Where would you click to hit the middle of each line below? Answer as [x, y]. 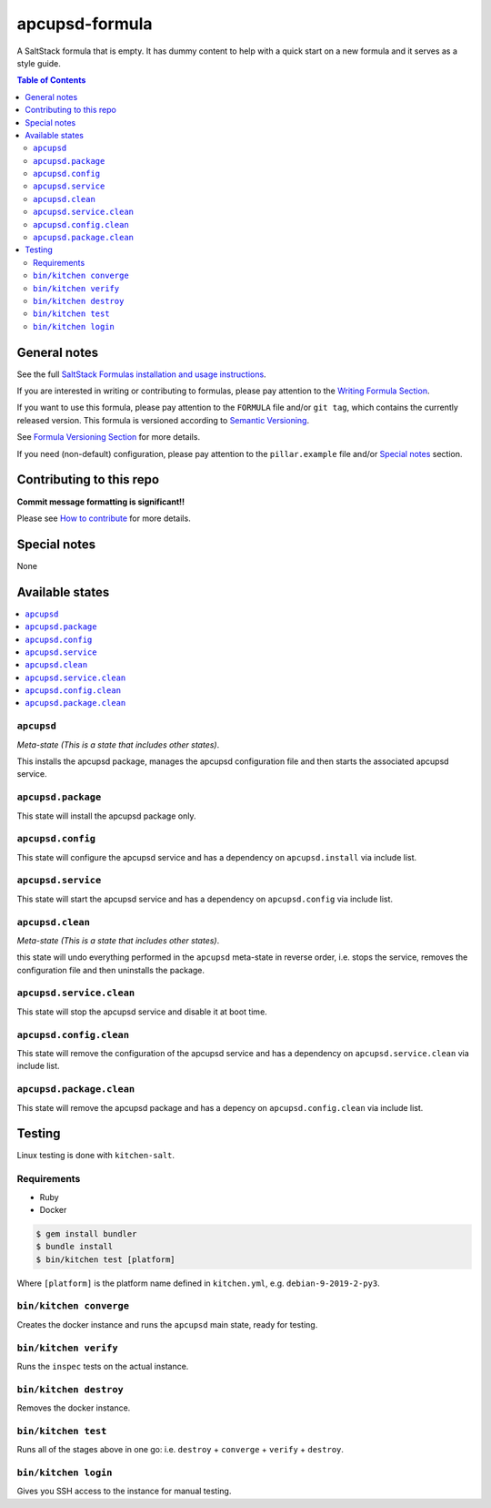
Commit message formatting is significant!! [101, 502]
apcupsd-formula [85, 24]
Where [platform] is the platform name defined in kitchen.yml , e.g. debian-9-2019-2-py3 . [199, 1283]
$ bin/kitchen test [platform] [106, 1259]
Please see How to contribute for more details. [104, 518]
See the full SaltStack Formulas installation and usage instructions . [142, 374]
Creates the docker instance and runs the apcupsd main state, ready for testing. [167, 1324]
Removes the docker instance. [74, 1408]
